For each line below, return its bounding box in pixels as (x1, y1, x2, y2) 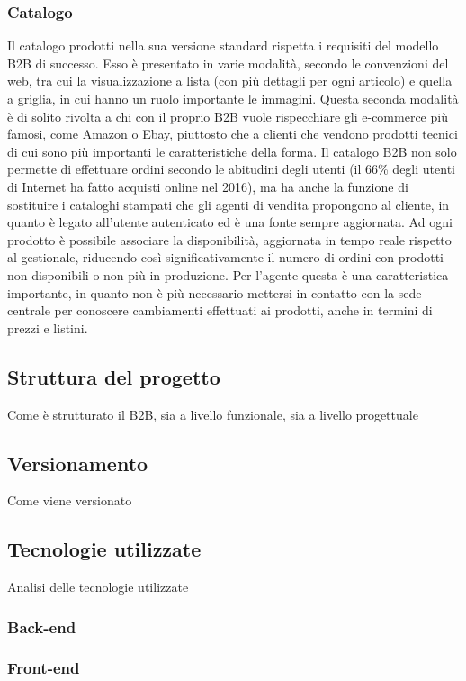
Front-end (7, 657, 80, 679)
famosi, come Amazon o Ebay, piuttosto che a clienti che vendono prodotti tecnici (7, 124, 458, 143)
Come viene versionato (7, 491, 132, 510)
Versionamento (7, 449, 148, 477)
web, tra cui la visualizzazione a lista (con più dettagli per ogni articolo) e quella (7, 71, 453, 90)
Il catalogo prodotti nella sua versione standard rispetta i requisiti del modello (7, 36, 439, 55)
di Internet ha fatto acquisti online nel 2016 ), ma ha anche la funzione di (7, 177, 408, 195)
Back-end (7, 615, 76, 638)
